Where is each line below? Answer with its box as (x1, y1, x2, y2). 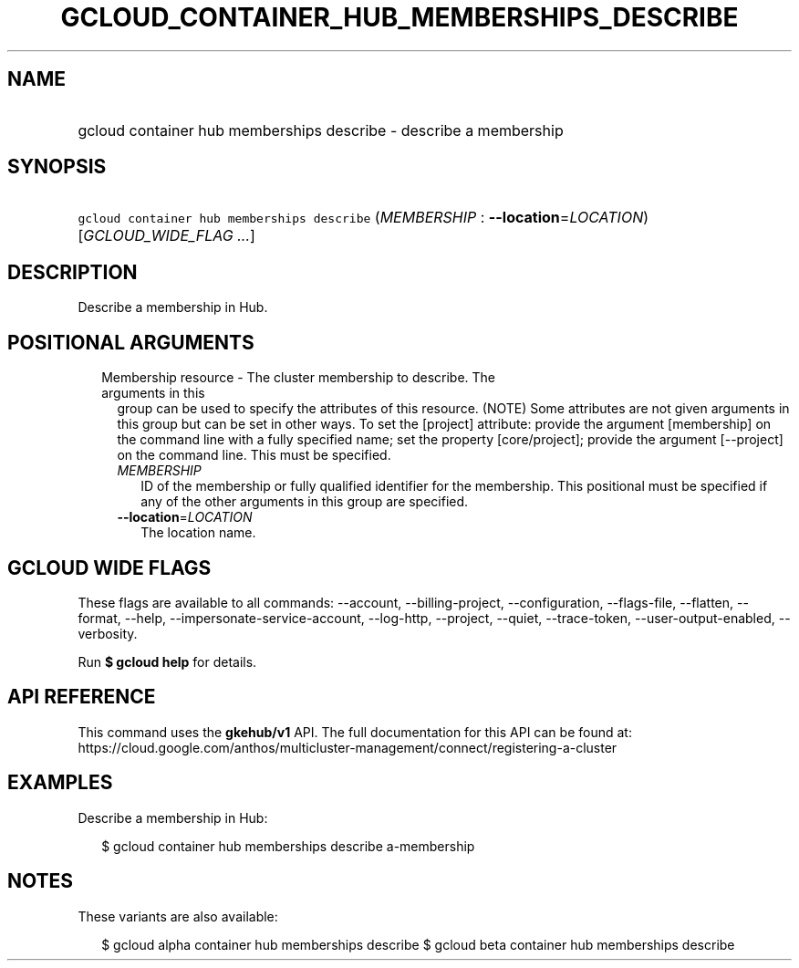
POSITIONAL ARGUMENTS (7, 330, 254, 354)
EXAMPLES (7, 771, 113, 795)
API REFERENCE (7, 685, 156, 709)
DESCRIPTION (7, 260, 138, 284)
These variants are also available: (78, 908, 278, 924)
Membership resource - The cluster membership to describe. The (101, 370, 496, 386)
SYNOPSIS (7, 155, 107, 179)
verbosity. (78, 625, 138, 641)
